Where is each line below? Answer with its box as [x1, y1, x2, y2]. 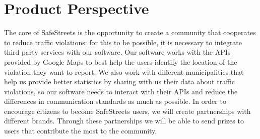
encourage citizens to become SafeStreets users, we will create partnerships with [4, 105, 251, 116]
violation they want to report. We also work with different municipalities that [4, 66, 244, 77]
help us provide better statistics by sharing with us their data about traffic [4, 76, 235, 87]
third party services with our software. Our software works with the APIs [4, 47, 231, 57]
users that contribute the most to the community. [4, 125, 157, 136]
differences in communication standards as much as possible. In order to [4, 96, 226, 106]
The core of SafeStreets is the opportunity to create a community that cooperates [4, 27, 256, 38]
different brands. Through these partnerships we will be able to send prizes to [4, 115, 244, 126]
